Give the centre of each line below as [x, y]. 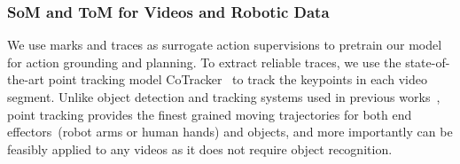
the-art [26, 79]
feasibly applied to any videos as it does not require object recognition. [200, 148]
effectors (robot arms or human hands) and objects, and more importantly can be [230, 132]
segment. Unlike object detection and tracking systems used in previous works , [224, 97]
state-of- [428, 62]
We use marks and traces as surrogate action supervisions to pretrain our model [225, 45]
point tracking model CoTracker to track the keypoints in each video [238, 79]
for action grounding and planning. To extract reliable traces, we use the [204, 62]
